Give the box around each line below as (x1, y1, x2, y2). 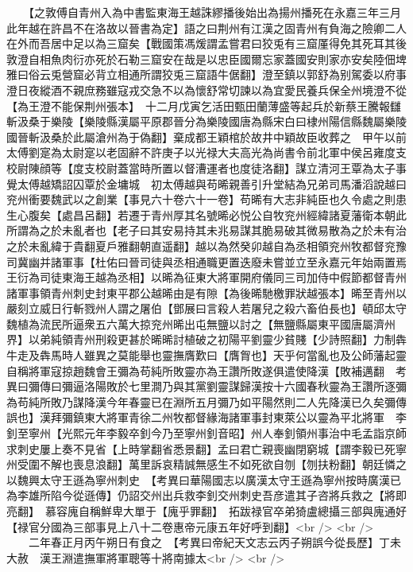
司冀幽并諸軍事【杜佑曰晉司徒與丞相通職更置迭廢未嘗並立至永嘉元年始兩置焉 (6, 253, 407, 270)
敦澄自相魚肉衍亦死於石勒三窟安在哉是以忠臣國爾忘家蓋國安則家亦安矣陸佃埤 (6, 50, 407, 67)
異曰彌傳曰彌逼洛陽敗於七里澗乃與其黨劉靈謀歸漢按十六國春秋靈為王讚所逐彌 (6, 378, 407, 395)
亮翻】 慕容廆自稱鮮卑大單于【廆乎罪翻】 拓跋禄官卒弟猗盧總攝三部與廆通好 (6, 503, 407, 519)
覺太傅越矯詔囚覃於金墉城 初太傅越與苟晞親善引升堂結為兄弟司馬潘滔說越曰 (6, 175, 407, 192)
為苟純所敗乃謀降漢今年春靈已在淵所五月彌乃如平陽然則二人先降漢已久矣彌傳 (6, 393, 407, 410)
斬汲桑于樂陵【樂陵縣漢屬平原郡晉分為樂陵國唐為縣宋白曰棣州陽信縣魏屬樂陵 (6, 113, 407, 130)
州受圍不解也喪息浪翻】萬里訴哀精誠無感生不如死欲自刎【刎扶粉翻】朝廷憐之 (6, 456, 407, 473)
